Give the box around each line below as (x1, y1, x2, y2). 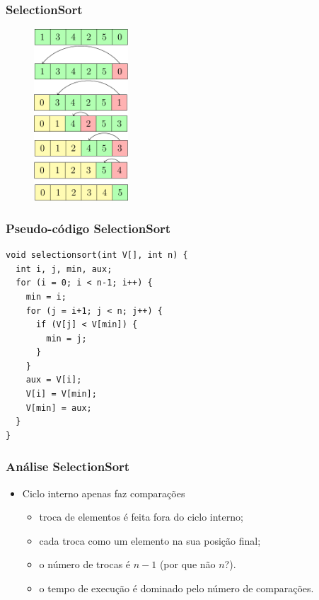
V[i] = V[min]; (25, 389, 97, 400)
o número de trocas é (39, 557, 131, 572)
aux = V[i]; (25, 375, 82, 385)
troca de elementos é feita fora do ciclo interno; (39, 509, 243, 524)
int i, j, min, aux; (16, 264, 112, 274)
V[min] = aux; (25, 402, 92, 413)
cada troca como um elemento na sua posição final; (39, 533, 261, 548)
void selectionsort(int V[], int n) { (6, 250, 188, 261)
